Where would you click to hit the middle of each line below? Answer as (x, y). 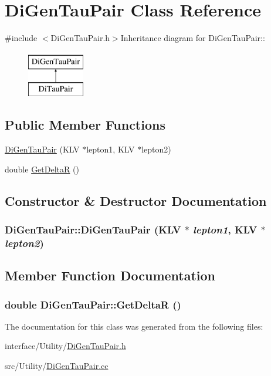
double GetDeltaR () (42, 169)
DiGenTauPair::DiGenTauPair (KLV (93, 229)
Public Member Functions (85, 125)
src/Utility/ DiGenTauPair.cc (57, 366)
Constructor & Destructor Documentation (136, 200)
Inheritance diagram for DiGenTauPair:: (193, 38)
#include (21, 38)
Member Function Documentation (110, 275)
